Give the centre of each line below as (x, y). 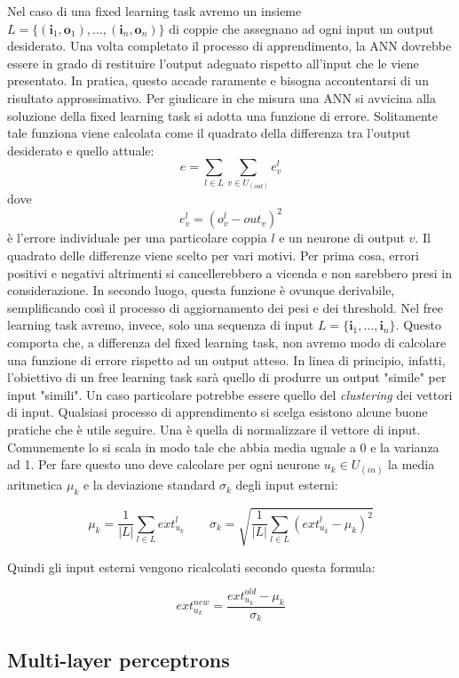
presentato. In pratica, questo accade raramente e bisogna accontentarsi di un (218, 80)
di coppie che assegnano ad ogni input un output (301, 28)
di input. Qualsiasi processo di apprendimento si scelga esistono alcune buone (218, 412)
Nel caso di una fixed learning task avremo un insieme (154, 11)
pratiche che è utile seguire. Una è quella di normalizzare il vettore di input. (214, 429)
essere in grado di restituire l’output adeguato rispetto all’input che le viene (213, 63)
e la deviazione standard (149, 485)
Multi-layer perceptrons (119, 660)
